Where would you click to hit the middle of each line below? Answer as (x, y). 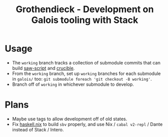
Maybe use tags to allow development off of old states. (70, 119)
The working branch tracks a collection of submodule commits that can (86, 62)
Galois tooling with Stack (85, 20)
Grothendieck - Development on (85, 9)
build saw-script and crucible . (43, 68)
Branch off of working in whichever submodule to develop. (73, 84)
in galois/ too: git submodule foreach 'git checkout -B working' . (82, 79)
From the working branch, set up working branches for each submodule (86, 73)
